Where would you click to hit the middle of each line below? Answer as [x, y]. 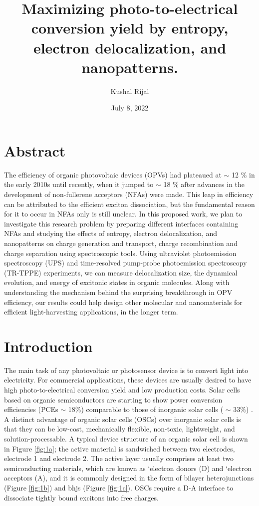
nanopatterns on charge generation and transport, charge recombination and [121, 243]
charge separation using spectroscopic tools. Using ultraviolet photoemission [120, 253]
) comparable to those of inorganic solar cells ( [152, 409]
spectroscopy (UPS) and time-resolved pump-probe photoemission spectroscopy [126, 263]
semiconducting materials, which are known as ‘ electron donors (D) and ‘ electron [128, 468]
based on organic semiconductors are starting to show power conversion [113, 399]
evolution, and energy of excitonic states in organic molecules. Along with [117, 282]
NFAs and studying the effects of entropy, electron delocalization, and [111, 233]
